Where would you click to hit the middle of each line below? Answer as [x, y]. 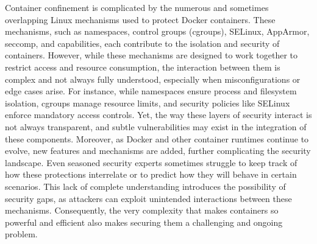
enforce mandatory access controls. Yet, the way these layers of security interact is [158, 115]
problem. [21, 234]
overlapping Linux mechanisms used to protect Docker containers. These [140, 19]
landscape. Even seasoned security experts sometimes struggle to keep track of [151, 162]
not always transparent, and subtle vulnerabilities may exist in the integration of [156, 126]
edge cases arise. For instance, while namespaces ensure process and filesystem [151, 91]
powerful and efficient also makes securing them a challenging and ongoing [144, 222]
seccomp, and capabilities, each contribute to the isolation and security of [142, 43]
